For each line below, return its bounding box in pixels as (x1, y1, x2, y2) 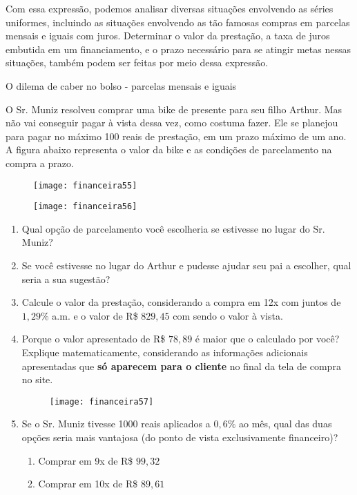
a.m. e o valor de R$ (52, 308, 138, 322)
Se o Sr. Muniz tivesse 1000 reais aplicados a (21, 416, 211, 431)
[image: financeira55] (33, 180, 137, 191)
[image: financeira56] (33, 202, 137, 212)
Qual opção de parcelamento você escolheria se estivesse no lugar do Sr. (21, 221, 325, 235)
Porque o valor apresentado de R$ (21, 331, 166, 346)
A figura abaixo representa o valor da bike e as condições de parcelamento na (6, 142, 332, 157)
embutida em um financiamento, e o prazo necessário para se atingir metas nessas (6, 41, 351, 56)
